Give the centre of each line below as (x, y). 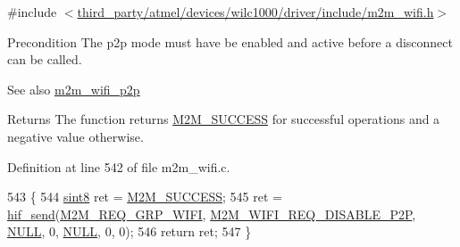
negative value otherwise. (75, 136)
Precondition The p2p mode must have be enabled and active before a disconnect (230, 41)
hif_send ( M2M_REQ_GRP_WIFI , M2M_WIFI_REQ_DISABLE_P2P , (212, 214)
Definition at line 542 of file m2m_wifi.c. (119, 166)
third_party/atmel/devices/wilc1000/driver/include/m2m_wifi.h (255, 12)
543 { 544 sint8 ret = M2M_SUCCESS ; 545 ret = (145, 197)
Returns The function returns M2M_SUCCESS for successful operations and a (224, 119)
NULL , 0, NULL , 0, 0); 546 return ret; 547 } (130, 231)
